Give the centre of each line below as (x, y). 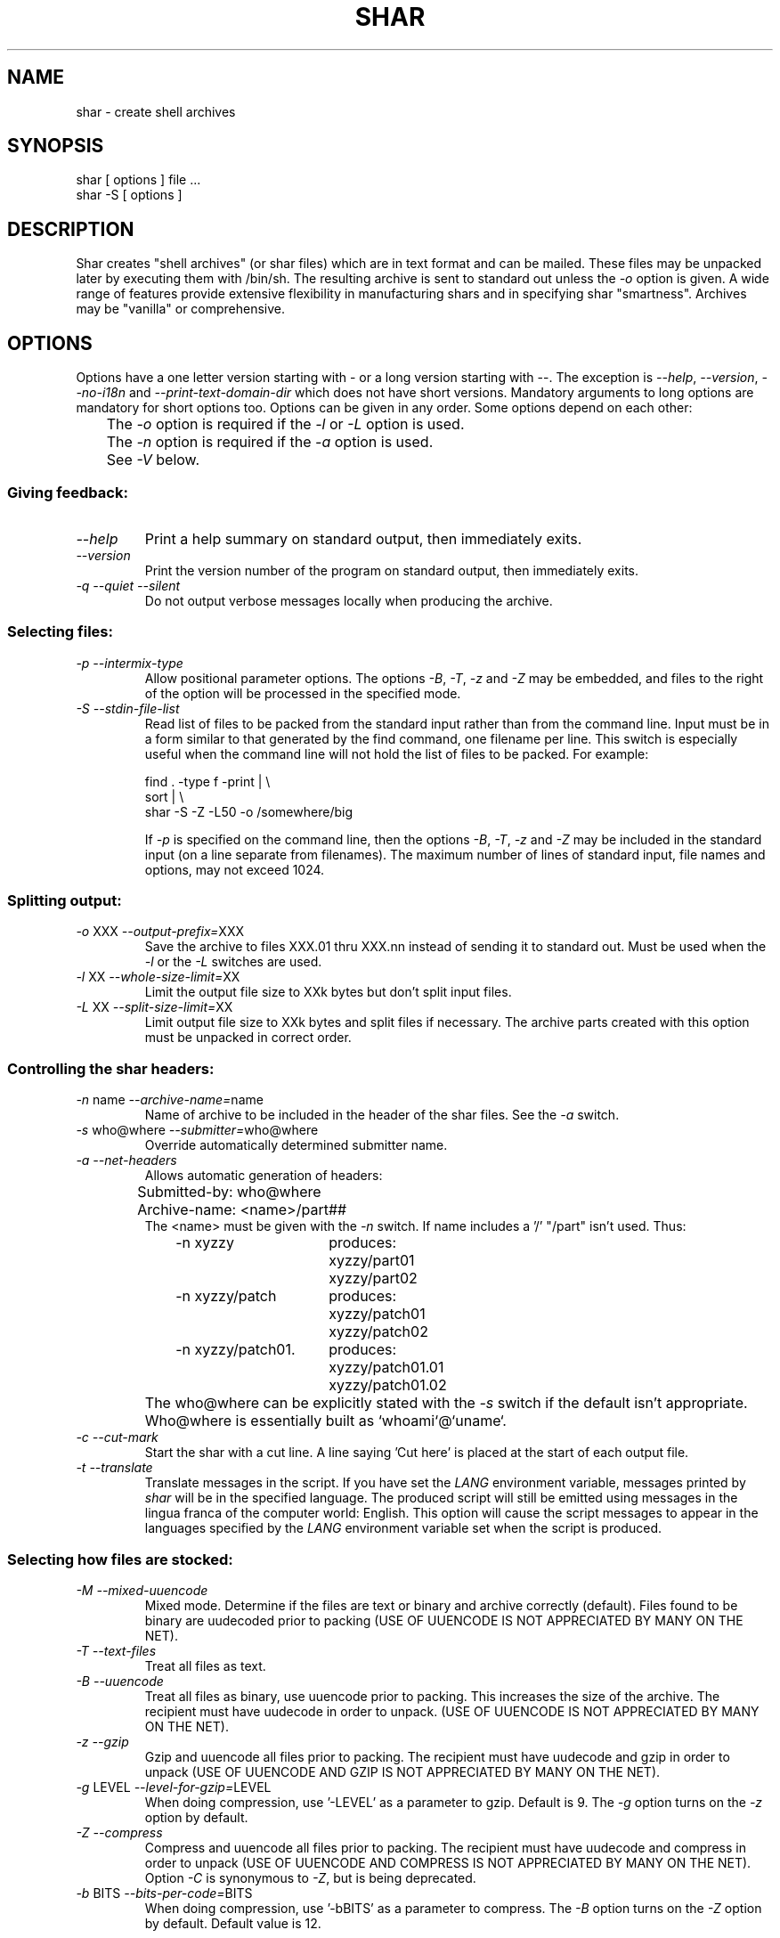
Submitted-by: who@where (229, 1192)
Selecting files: (60, 632)
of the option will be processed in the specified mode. (303, 693)
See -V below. (153, 460)
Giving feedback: (68, 492)
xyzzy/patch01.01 (386, 1368)
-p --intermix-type (130, 663)
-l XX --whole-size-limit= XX (158, 977)
